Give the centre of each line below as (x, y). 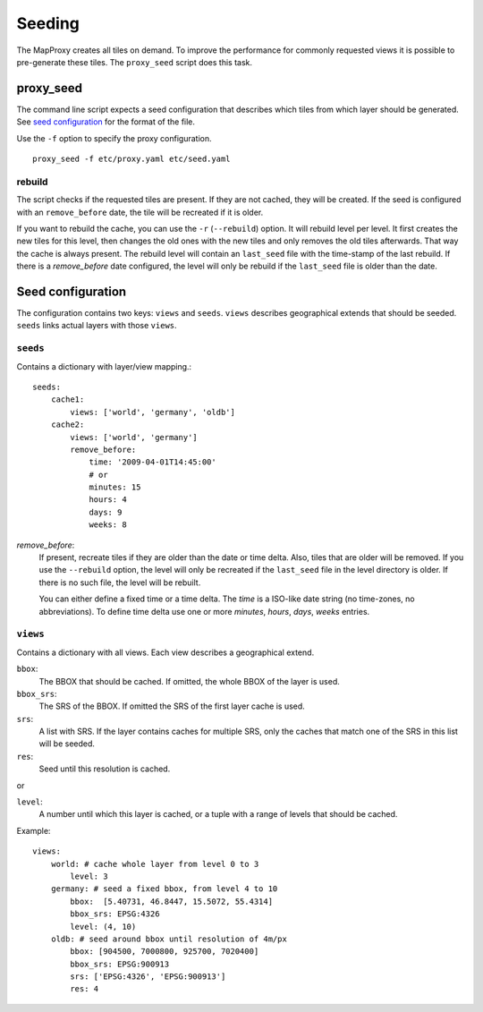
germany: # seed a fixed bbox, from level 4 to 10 (164, 889)
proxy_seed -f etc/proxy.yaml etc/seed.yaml (132, 159)
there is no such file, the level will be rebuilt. (120, 583)
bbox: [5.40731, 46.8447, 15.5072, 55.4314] (171, 901)
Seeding (48, 23)
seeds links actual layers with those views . (97, 326)
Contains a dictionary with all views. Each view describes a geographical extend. (165, 652)
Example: (34, 830)
